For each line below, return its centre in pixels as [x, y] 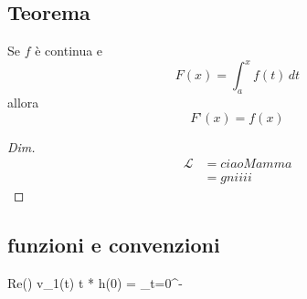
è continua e [69, 51]
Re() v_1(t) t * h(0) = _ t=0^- [95, 283]
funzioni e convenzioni [114, 245]
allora [23, 103]
